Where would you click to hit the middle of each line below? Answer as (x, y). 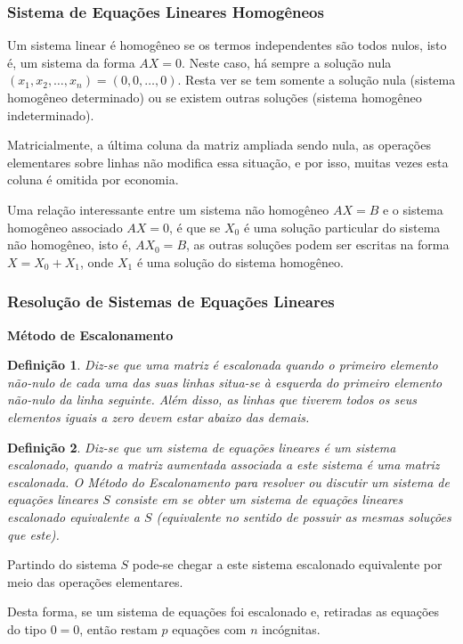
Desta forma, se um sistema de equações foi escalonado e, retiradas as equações (223, 611)
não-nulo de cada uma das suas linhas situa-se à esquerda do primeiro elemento (225, 382)
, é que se (195, 227)
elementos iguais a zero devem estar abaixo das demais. (158, 416)
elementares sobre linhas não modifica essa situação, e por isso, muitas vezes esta (228, 162)
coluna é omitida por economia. (93, 179)
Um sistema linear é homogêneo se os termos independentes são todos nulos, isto (227, 45)
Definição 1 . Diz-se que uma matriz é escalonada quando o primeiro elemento (223, 365)
